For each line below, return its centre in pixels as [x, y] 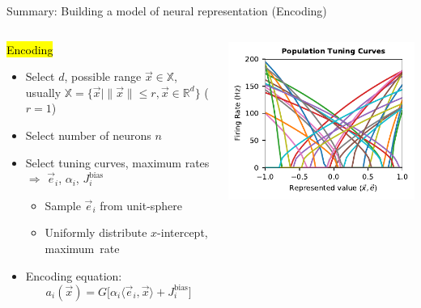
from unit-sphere [141, 205]
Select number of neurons [88, 135]
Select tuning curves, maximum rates [117, 162]
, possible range [103, 76]
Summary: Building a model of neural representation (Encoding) [167, 11]
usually [43, 92]
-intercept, [183, 232]
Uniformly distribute [96, 232]
